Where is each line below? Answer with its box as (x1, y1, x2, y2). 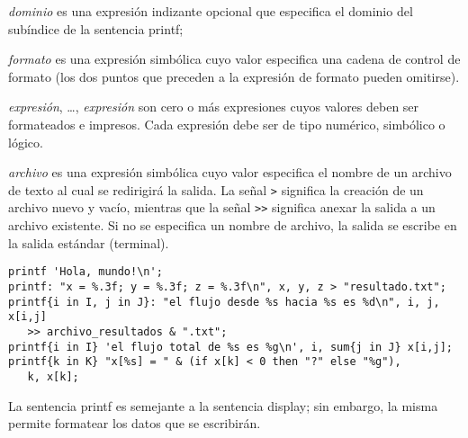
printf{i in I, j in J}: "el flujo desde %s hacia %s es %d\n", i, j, (8, 295, 440, 308)
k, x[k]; (27, 370, 79, 383)
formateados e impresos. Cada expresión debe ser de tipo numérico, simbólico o (8, 114, 445, 133)
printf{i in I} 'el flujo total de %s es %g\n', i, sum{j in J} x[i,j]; (8, 340, 453, 353)
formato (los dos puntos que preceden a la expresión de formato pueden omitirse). (8, 67, 460, 85)
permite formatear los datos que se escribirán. (8, 414, 261, 433)
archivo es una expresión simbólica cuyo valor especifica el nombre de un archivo (8, 163, 452, 182)
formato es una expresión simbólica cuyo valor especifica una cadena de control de (8, 49, 461, 68)
